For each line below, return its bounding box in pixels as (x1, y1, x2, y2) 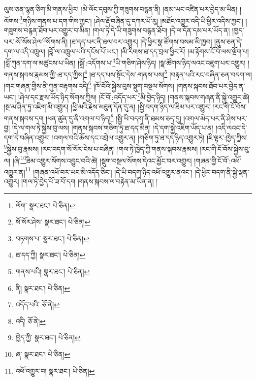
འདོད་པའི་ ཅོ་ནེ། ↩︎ (15, 299, 60, 310)
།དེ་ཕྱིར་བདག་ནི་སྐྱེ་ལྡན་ (194, 166, 249, 177)
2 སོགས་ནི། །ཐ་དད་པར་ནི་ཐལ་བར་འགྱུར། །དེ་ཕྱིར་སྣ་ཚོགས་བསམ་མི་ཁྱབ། (43, 35, 212, 47)
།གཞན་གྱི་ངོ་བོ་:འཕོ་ (194, 155, 241, 165)
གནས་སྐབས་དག (4, 113, 44, 123)
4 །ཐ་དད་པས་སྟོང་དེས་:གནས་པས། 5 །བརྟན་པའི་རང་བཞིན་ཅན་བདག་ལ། (84, 67, 252, 79)
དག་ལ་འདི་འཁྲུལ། (4, 46, 45, 56)
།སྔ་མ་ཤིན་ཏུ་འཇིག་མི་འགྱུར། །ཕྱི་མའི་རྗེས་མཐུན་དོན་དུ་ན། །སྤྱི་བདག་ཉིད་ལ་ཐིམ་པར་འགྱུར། (4, 101, 211, 112)
